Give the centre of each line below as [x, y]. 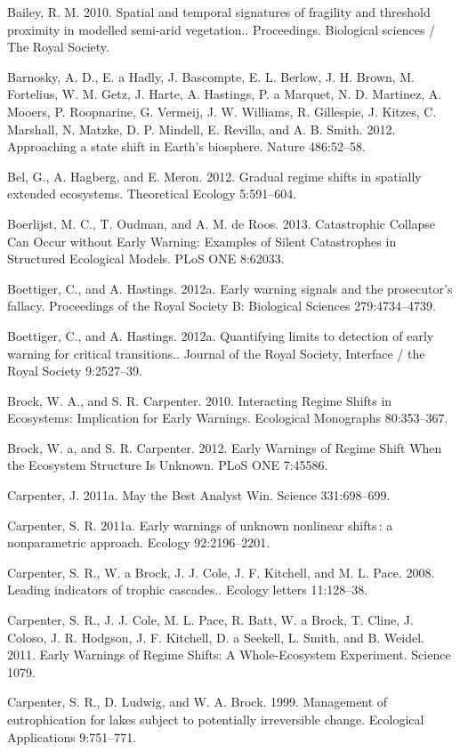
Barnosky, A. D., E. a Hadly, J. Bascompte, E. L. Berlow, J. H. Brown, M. [211, 76]
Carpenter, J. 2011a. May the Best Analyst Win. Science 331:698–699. [199, 495]
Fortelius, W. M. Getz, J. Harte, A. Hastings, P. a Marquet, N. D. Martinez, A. [225, 94]
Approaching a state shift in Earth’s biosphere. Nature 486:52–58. [186, 146]
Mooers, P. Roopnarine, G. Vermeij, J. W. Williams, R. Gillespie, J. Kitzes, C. [222, 111]
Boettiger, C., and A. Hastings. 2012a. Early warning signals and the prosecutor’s [230, 288]
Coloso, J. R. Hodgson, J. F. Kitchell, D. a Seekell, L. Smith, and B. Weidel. [216, 637]
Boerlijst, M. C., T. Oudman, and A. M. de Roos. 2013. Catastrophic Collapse [222, 223]
